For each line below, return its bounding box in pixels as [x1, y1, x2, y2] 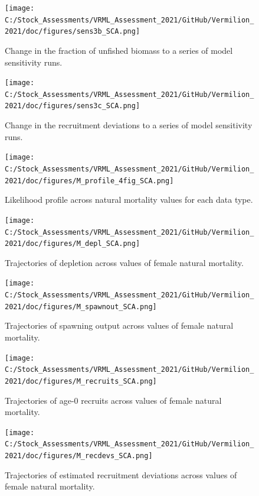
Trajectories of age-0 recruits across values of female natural [5, 394, 222, 406]
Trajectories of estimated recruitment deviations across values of [5, 468, 237, 481]
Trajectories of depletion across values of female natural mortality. [5, 256, 244, 268]
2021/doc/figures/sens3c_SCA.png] [5, 102, 140, 111]
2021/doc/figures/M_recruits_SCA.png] [5, 377, 157, 385]
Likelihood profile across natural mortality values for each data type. [5, 193, 253, 206]
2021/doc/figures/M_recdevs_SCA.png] [5, 452, 153, 461]
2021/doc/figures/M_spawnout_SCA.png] [5, 302, 157, 311]
